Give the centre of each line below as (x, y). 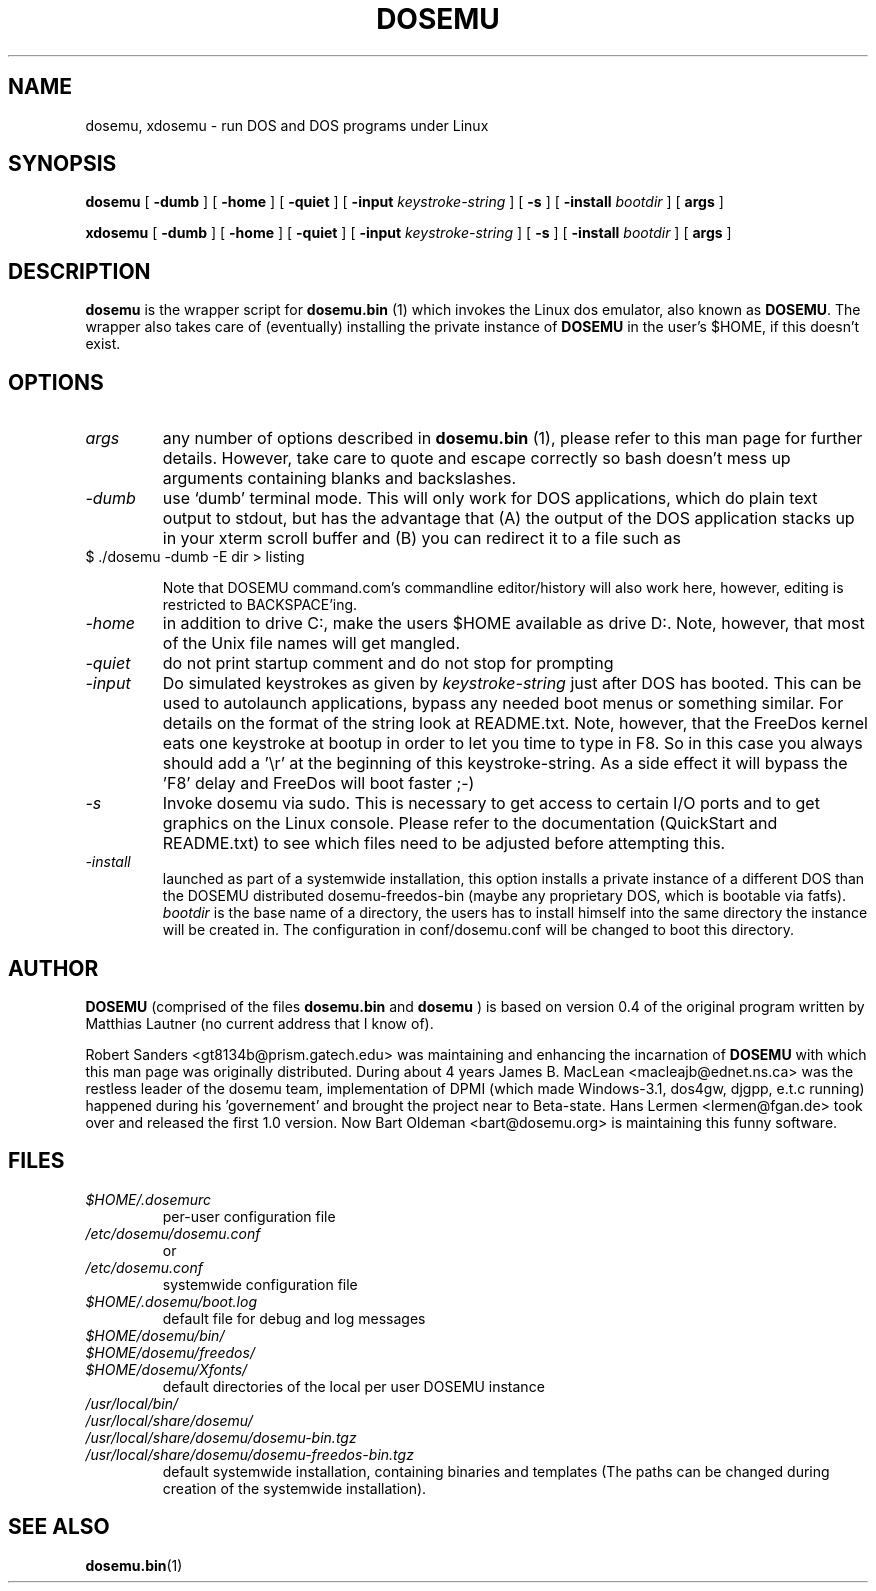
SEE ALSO (59, 1527)
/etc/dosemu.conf (144, 1267)
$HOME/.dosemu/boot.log (171, 1301)
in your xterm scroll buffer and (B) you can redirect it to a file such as (421, 538)
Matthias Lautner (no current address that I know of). (259, 1023)
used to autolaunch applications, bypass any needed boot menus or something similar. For (503, 703)
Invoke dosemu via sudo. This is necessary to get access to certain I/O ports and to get (491, 803)
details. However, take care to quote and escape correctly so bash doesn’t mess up (476, 458)
